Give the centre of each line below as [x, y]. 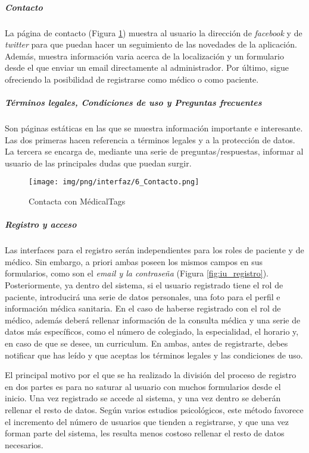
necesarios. [24, 444]
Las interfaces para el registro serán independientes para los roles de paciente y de [154, 250]
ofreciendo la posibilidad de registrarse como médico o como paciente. [132, 79]
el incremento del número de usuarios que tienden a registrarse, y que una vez [147, 421]
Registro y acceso [41, 224]
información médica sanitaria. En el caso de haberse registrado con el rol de [143, 308]
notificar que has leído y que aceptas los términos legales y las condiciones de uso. [154, 355]
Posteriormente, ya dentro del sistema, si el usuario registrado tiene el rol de [144, 285]
